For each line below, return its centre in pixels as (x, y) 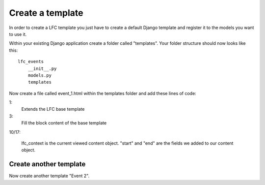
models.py (40, 75)
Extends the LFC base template (53, 109)
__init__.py (42, 68)
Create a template (46, 13)
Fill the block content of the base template (64, 123)
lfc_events (31, 62)
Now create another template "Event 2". (49, 176)
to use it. (18, 34)
